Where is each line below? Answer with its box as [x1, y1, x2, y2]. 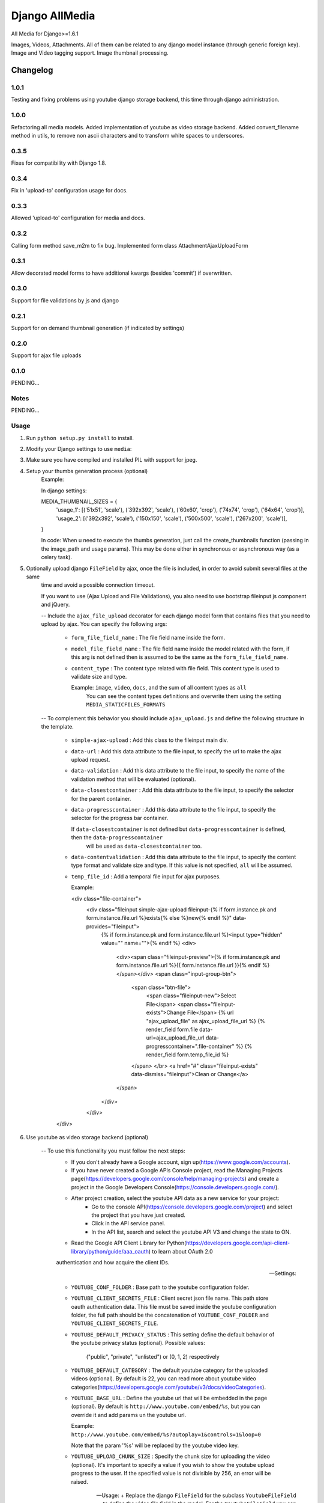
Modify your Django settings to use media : [26, 445, 132, 452]
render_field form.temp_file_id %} [146, 1051, 229, 1058]
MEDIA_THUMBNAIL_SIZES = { [41, 498, 118, 505]
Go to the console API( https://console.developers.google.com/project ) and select [91, 1203, 293, 1210]
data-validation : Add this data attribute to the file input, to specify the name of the [71, 767, 285, 774]
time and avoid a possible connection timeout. [41, 581, 155, 589]
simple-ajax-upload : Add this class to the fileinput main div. [71, 736, 228, 744]
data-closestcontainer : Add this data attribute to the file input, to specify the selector [71, 786, 294, 794]
